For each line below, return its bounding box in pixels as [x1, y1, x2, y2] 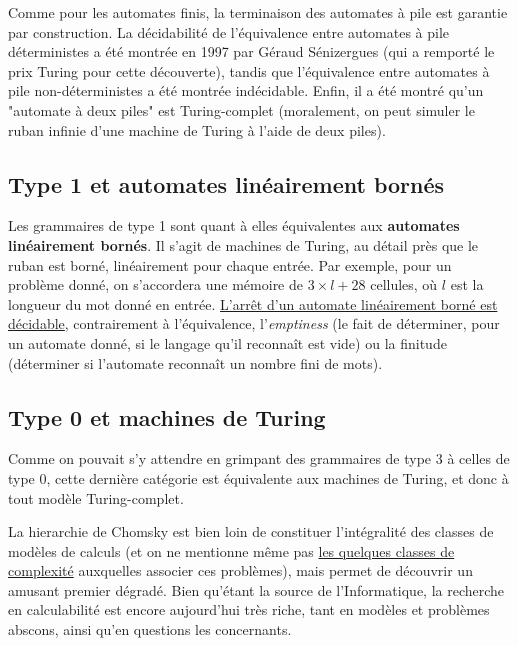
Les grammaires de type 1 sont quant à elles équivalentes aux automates [8, 215, 460, 236]
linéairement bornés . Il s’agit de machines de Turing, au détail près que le [8, 234, 479, 255]
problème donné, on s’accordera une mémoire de [8, 274, 303, 295]
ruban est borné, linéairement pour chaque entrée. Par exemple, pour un [8, 254, 452, 275]
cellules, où [370, 274, 438, 295]
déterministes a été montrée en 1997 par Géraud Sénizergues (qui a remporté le [8, 41, 495, 62]
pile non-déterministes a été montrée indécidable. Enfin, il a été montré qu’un [8, 80, 484, 101]
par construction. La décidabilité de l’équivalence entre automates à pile [8, 21, 450, 42]
